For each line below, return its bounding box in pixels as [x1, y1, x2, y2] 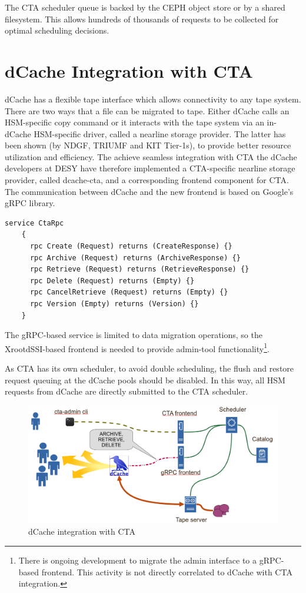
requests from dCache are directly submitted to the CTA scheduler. [5, 385, 248, 397]
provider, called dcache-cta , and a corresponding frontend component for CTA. [5, 174, 289, 186]
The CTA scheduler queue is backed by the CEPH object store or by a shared [5, 1, 285, 13]
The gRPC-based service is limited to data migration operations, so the [5, 329, 262, 341]
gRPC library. [5, 197, 55, 209]
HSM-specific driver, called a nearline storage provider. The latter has [34, 127, 286, 140]
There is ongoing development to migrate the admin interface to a [18, 554, 257, 566]
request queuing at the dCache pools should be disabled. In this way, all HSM [5, 373, 285, 386]
